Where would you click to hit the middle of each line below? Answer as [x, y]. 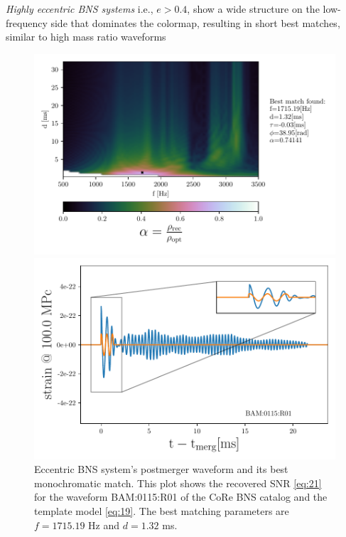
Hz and [104, 525]
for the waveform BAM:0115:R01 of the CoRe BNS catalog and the [181, 497]
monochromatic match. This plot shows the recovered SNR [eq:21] [178, 483]
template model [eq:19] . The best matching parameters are [162, 511]
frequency [27, 22]
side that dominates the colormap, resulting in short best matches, [195, 22]
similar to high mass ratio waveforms [86, 37]
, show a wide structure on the [253, 9]
